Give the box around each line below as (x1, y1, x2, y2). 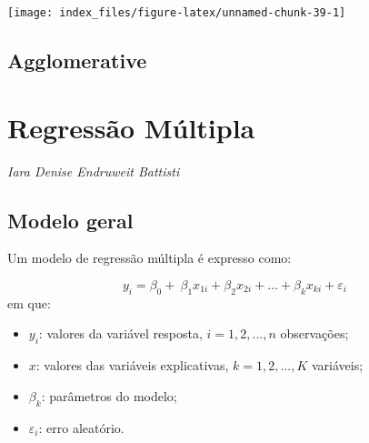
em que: (7, 293, 51, 312)
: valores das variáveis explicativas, (35, 356, 229, 375)
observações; (280, 324, 349, 343)
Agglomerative (7, 46, 147, 75)
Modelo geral (7, 206, 134, 234)
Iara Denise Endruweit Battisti (7, 161, 180, 180)
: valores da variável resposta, (38, 324, 203, 343)
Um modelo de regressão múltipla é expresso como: (7, 248, 292, 267)
